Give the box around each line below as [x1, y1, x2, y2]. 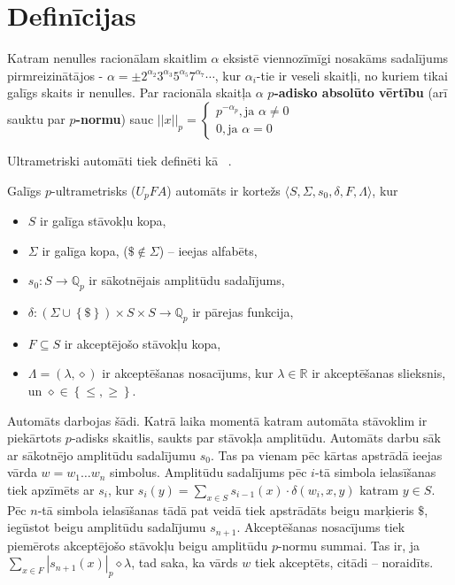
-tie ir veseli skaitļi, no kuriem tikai [256, 65, 448, 84]
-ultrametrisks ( [51, 181, 136, 199]
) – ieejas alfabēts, [158, 241, 258, 259]
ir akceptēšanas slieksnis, [312, 364, 446, 382]
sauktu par [7, 109, 66, 127]
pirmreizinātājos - [7, 65, 104, 84]
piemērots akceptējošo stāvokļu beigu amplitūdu [7, 535, 268, 554]
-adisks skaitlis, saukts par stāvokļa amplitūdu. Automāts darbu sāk [71, 428, 441, 447]
